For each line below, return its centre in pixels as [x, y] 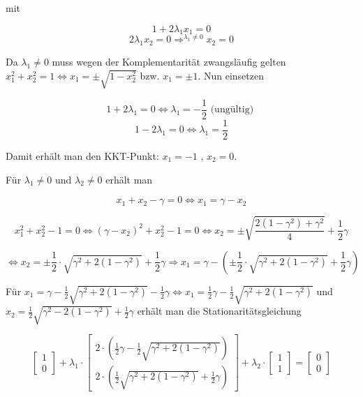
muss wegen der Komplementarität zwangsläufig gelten [169, 62]
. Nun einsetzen [231, 75]
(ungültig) [232, 110]
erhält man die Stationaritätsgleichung [219, 311]
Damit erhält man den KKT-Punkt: [82, 155]
